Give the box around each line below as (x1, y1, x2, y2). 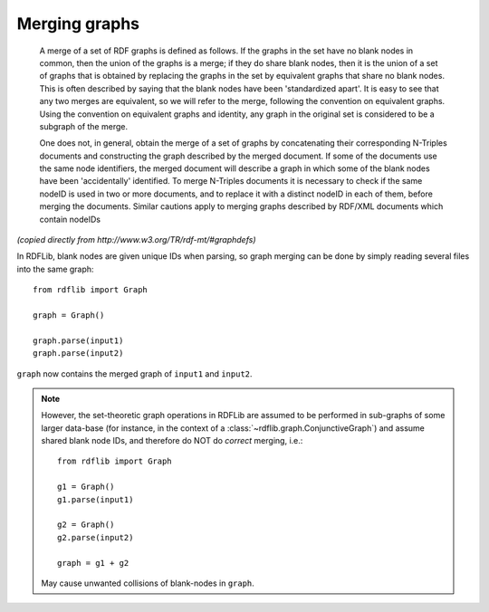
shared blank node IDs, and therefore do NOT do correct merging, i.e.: (41, 435, 303, 446)
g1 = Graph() (57, 482, 115, 492)
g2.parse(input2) (57, 532, 134, 542)
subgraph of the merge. (39, 120, 129, 131)
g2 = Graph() (57, 520, 115, 530)
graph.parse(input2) (33, 349, 124, 359)
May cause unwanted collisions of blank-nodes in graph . (41, 578, 255, 588)
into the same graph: (16, 263, 94, 274)
